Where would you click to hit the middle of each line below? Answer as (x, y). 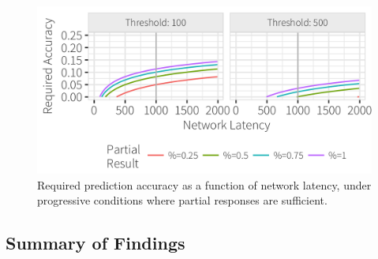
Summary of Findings (95, 243)
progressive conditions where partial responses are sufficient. (182, 200)
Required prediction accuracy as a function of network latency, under (204, 184)
